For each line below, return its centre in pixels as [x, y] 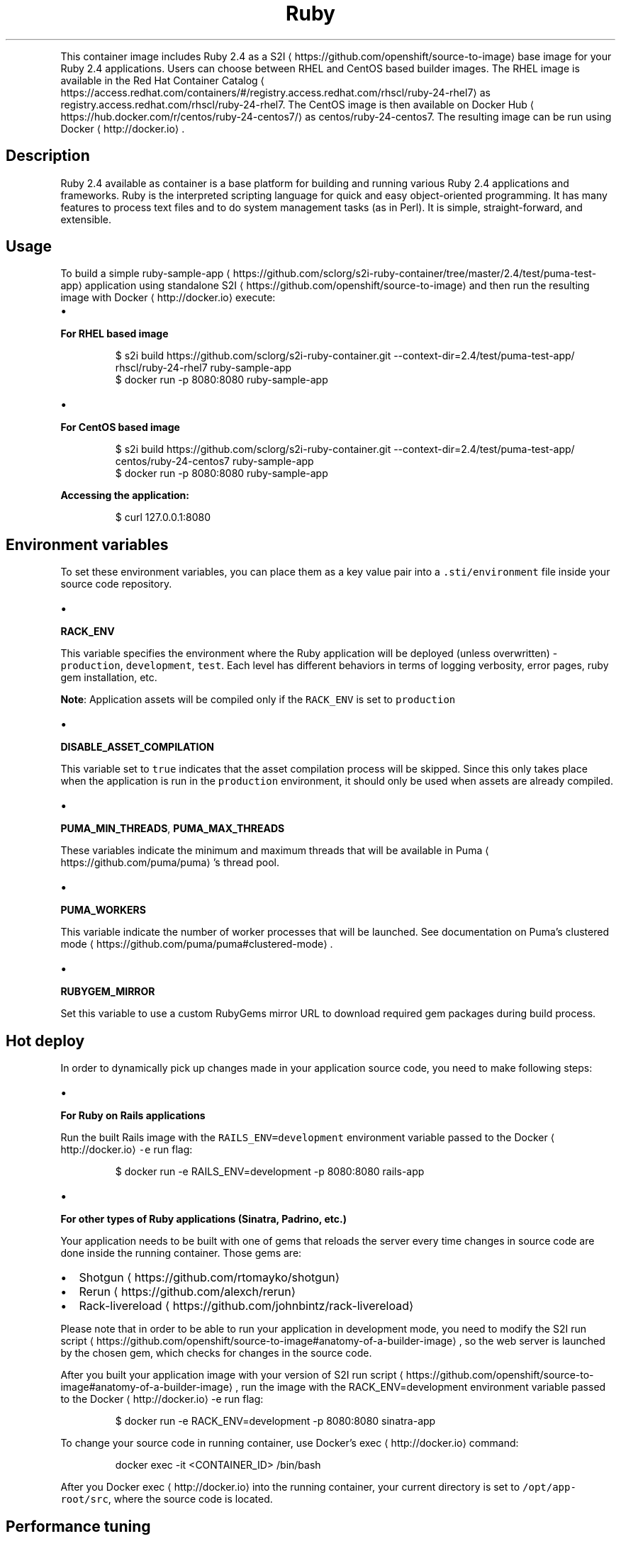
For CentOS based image [120, 427]
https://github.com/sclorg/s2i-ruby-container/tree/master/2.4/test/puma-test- [415, 274]
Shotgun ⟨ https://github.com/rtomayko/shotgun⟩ [209, 1278]
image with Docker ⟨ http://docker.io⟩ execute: [168, 298]
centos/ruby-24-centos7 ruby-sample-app [214, 461]
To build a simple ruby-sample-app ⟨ [145, 274]
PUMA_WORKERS [103, 910]
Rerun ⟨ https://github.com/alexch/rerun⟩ [187, 1292]
